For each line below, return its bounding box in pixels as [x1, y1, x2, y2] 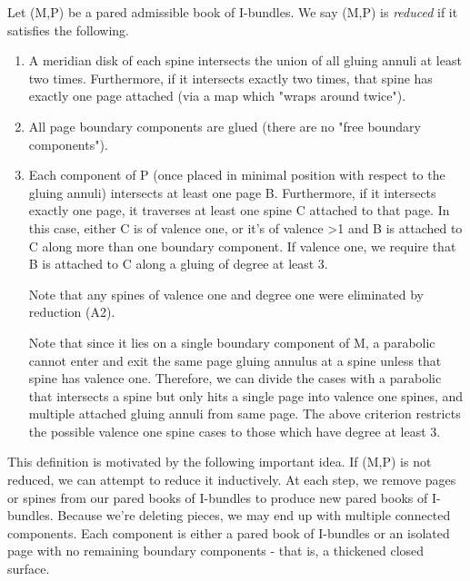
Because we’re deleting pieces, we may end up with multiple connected [57, 506, 451, 525]
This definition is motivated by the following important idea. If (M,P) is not [7, 452, 432, 471]
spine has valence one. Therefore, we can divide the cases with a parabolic [28, 369, 442, 388]
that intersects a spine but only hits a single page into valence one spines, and [28, 386, 464, 405]
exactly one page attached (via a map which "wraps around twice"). [28, 86, 406, 105]
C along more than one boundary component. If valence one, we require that [28, 236, 456, 255]
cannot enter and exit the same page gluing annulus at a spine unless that [28, 350, 442, 369]
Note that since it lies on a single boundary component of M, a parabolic [28, 332, 435, 351]
